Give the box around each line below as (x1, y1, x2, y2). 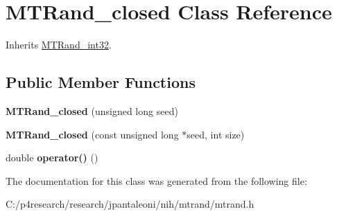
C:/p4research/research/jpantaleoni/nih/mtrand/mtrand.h (6, 197, 254, 211)
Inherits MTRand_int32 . (6, 37, 112, 52)
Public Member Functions (6, 71, 196, 93)
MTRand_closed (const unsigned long (6, 127, 179, 141)
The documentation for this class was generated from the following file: (6, 173, 307, 188)
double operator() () (6, 150, 98, 165)
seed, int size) (187, 127, 245, 141)
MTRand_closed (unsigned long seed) (6, 103, 178, 118)
